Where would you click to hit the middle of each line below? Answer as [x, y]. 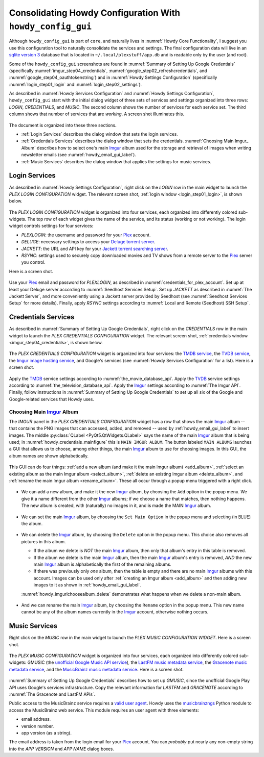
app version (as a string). [46, 732]
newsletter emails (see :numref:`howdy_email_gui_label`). [79, 155]
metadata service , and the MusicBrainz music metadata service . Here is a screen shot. [96, 669]
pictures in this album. [44, 541]
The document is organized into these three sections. [63, 125]
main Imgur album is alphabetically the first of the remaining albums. [102, 564]
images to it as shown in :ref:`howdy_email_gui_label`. [87, 585]
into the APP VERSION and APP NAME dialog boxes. [62, 749]
